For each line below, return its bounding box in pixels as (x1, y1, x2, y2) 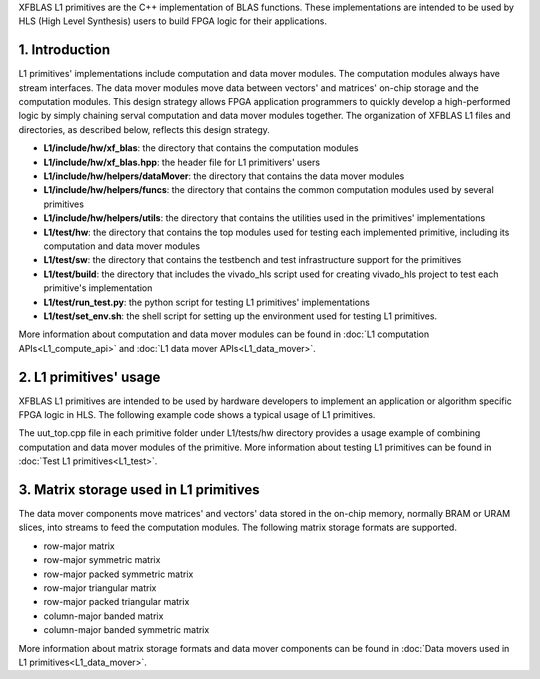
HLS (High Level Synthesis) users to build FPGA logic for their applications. (18, 15, 328, 27)
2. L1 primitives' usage (18, 368, 161, 385)
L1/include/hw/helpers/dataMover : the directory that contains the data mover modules (43, 170, 405, 182)
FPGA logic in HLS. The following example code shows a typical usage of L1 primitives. (18, 409, 376, 421)
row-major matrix (43, 540, 115, 552)
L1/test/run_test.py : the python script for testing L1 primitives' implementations (43, 296, 370, 308)
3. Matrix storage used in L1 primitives (18, 481, 260, 498)
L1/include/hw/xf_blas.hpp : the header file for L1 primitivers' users (43, 156, 320, 168)
